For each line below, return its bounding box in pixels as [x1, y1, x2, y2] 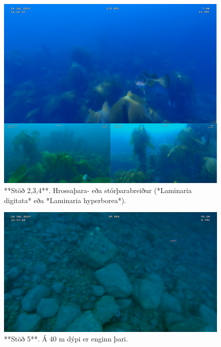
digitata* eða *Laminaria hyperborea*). [4, 195, 127, 205]
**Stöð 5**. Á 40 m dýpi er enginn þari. [4, 333, 128, 344]
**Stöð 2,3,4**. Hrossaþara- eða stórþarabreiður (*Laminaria [4, 185, 192, 195]
